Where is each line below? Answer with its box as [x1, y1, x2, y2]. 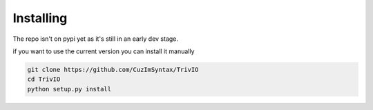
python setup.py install [27, 85, 112, 93]
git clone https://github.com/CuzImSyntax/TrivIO [27, 66, 199, 73]
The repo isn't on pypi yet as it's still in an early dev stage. [12, 35, 179, 43]
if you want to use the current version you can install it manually [12, 47, 195, 55]
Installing [12, 10, 68, 26]
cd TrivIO [27, 75, 61, 83]
